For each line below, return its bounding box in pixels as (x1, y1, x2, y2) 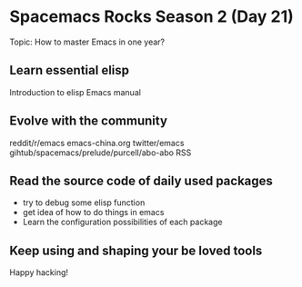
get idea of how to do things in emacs (22, 207, 165, 218)
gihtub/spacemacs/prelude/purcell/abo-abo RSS (9, 147, 192, 158)
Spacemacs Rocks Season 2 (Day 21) (9, 6, 294, 27)
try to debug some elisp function (22, 197, 146, 208)
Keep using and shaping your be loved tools (9, 242, 263, 258)
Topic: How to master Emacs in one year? (9, 36, 166, 47)
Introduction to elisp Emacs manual (9, 86, 141, 97)
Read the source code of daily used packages (9, 173, 273, 188)
